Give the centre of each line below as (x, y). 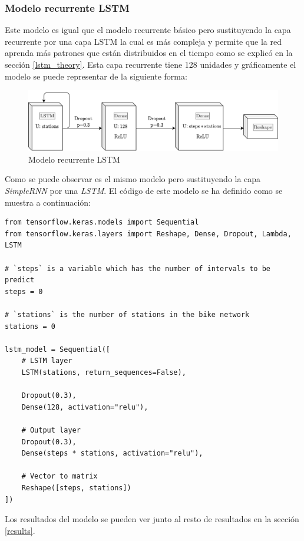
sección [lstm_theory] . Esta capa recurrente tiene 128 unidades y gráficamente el (151, 64)
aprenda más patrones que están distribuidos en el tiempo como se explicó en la (149, 53)
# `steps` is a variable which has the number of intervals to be (138, 268)
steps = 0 (24, 291)
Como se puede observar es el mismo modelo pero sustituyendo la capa (133, 179)
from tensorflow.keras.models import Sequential (102, 222)
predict (20, 280)
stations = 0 (30, 326)
